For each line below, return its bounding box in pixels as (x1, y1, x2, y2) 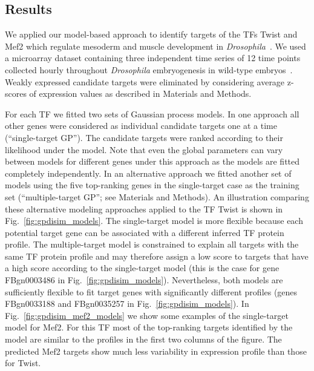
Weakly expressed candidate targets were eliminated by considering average (5, 75, 285, 88)
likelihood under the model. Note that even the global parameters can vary (5, 143, 283, 156)
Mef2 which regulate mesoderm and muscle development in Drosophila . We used (5, 39, 306, 52)
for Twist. (5, 356, 41, 369)
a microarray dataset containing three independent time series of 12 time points (5, 51, 301, 64)
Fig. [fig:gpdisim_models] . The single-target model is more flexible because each (5, 214, 303, 227)
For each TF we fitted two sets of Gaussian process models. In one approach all (5, 107, 299, 120)
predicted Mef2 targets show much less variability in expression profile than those (5, 344, 307, 357)
